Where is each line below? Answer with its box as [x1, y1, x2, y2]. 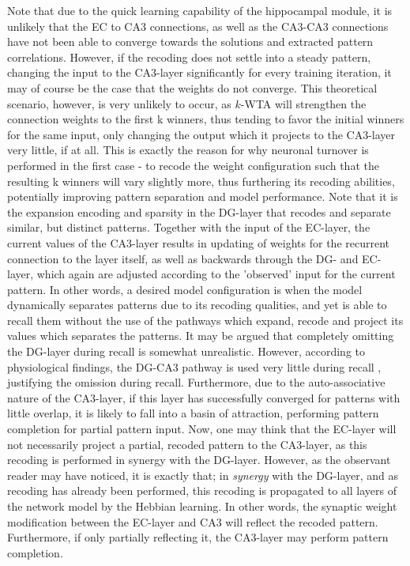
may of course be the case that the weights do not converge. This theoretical [7, 79, 378, 96]
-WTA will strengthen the [240, 95, 367, 111]
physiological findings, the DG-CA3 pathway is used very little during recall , [7, 358, 382, 375]
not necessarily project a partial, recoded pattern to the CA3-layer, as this [7, 436, 367, 452]
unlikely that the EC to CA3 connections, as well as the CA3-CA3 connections [7, 17, 389, 34]
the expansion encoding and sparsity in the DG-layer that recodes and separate [7, 203, 391, 220]
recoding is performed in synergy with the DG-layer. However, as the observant [7, 451, 391, 468]
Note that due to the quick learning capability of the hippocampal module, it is [7, 2, 393, 18]
